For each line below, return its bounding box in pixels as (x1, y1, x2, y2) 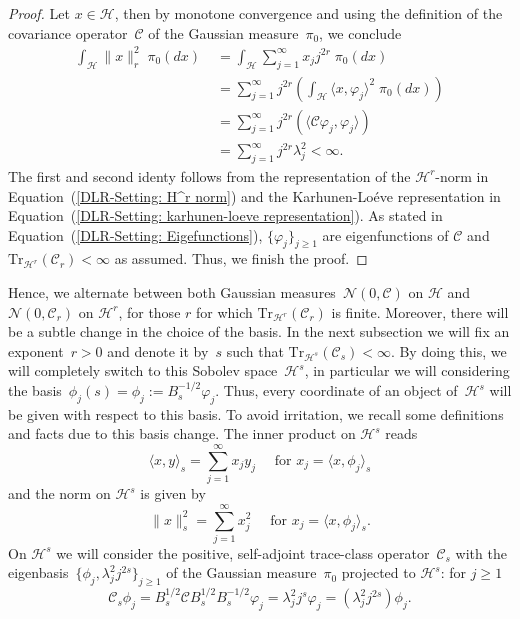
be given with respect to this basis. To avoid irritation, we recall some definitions (8, 403, 504, 424)
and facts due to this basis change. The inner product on (8, 423, 356, 444)
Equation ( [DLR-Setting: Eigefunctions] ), (8, 224, 263, 245)
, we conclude (319, 22, 402, 43)
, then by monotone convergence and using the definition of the (114, 3, 503, 23)
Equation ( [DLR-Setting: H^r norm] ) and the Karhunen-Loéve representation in (8, 185, 501, 206)
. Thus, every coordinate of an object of (215, 380, 458, 401)
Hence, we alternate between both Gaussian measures (8, 282, 336, 303)
